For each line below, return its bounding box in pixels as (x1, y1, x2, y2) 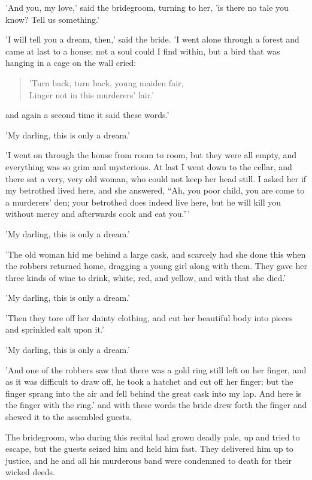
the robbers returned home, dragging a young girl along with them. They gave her (5, 259, 307, 272)
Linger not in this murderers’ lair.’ (29, 88, 155, 101)
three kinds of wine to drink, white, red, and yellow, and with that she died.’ (5, 271, 286, 283)
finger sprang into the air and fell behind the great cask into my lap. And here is (5, 387, 302, 399)
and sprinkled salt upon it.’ (5, 323, 104, 336)
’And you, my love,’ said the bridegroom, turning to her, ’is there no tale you (5, 1, 289, 13)
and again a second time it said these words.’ (5, 108, 169, 121)
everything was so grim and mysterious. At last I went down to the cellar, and (5, 160, 292, 173)
